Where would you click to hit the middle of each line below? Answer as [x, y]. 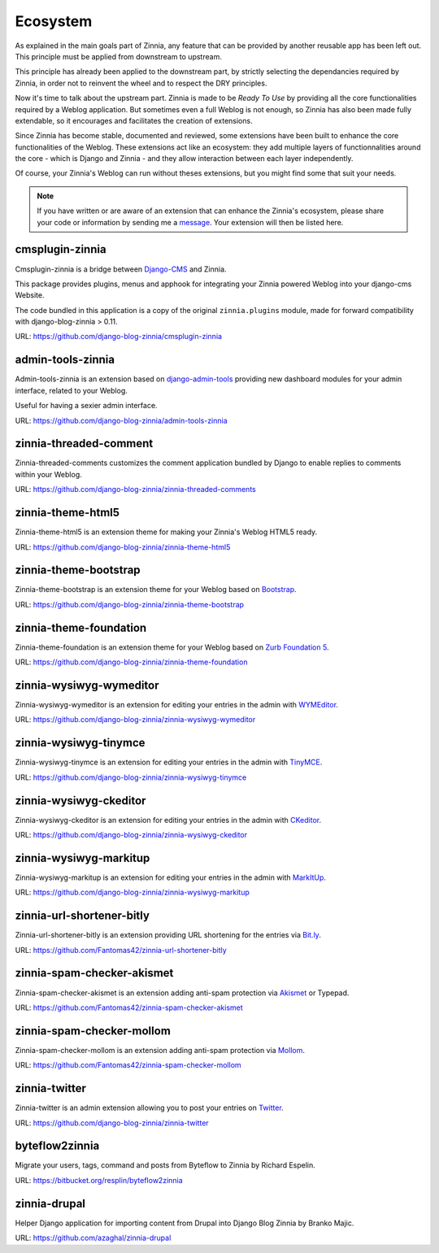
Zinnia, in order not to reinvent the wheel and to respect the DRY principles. [141, 83]
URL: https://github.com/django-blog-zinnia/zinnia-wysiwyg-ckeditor [131, 835]
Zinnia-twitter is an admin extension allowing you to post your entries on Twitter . [149, 1108]
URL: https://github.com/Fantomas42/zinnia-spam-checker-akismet [129, 1007]
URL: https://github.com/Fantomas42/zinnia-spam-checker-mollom [128, 1065]
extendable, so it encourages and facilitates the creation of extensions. [134, 120]
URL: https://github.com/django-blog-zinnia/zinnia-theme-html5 [123, 547]
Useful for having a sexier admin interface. [86, 406]
